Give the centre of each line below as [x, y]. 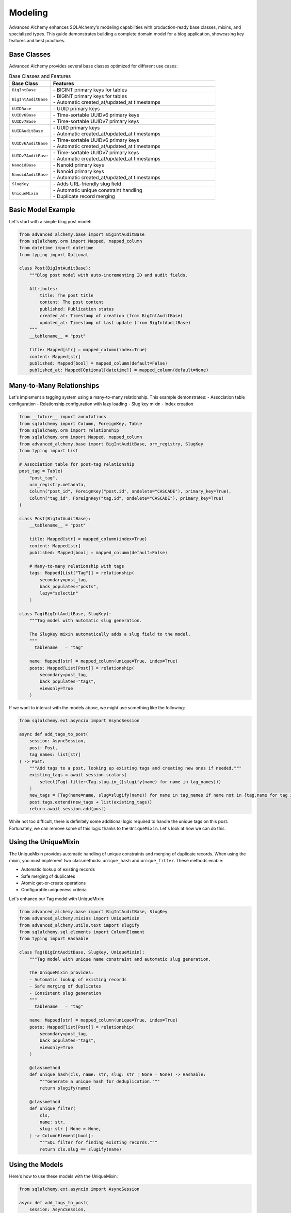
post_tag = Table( [41, 471]
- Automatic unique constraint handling [98, 190]
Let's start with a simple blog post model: [50, 221]
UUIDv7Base [24, 121]
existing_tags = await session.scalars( [78, 775]
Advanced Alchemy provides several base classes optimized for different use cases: [93, 66]
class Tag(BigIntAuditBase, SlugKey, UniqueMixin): [82, 952]
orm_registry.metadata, [57, 485]
